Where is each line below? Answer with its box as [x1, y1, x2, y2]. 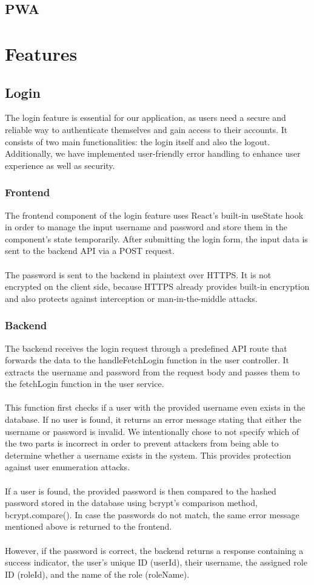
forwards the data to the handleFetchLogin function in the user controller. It [5, 354, 289, 366]
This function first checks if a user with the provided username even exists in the [5, 401, 306, 414]
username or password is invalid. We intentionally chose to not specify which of [5, 425, 299, 437]
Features [5, 41, 78, 66]
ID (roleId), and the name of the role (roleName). [5, 567, 190, 580]
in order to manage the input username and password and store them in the [5, 221, 288, 233]
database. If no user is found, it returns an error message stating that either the [5, 413, 301, 426]
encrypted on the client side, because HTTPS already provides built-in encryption [5, 280, 310, 293]
